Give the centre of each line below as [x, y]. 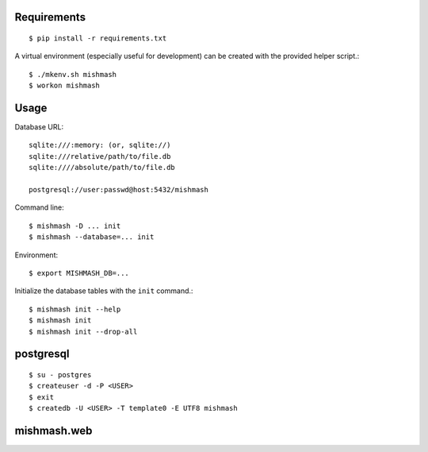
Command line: [40, 207]
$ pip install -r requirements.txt [98, 39]
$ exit [42, 397]
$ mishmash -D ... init [75, 226]
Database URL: [39, 127]
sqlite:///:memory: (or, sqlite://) [100, 145]
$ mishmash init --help [75, 309]
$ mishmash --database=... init [92, 237]
